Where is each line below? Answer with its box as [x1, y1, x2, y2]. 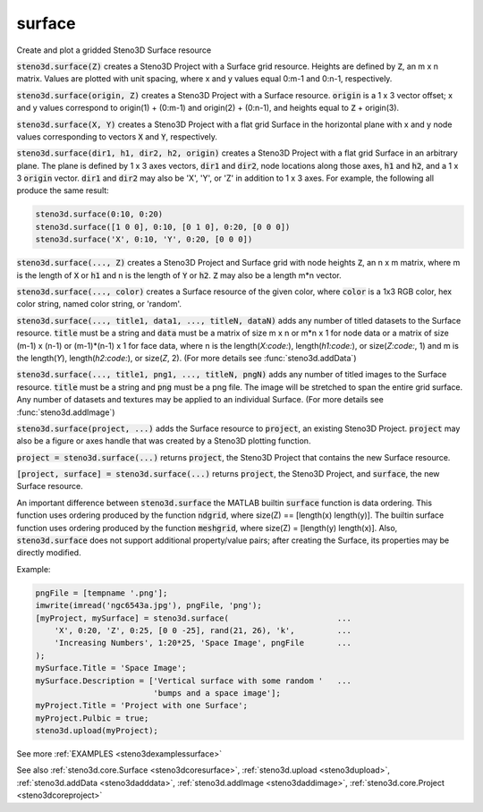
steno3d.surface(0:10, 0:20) [35, 209, 164, 219]
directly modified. [16, 547, 81, 558]
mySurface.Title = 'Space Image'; [35, 663, 187, 673]
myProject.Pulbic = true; [35, 713, 149, 723]
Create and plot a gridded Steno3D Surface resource [16, 45, 212, 55]
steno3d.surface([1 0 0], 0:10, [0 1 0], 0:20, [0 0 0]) [35, 222, 291, 232]
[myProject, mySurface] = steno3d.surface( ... [35, 613, 352, 623]
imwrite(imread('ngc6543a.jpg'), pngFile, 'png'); [35, 600, 263, 611]
